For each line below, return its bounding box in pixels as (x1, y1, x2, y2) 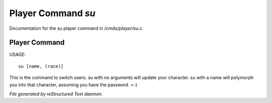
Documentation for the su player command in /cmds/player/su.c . (9, 25, 144, 31)
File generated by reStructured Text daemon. (9, 91, 103, 97)
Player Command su (9, 8, 96, 19)
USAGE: (9, 51, 26, 58)
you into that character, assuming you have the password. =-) (9, 81, 138, 88)
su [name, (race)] (18, 63, 64, 69)
